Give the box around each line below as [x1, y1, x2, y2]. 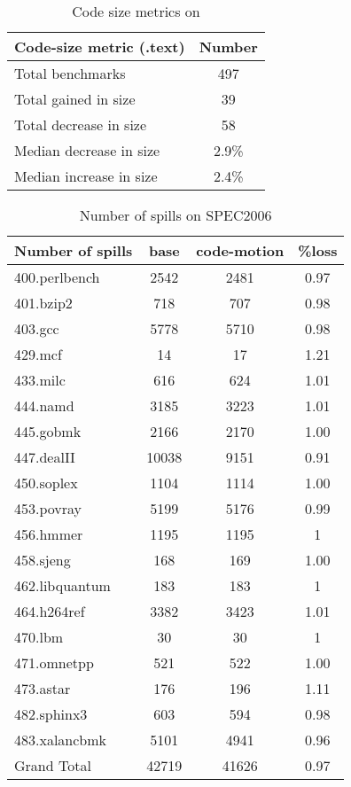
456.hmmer [14, 524, 83, 544]
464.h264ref [14, 601, 85, 621]
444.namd [14, 395, 74, 416]
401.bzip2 [14, 292, 73, 313]
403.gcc [14, 318, 59, 339]
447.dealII [14, 447, 75, 467]
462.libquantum [14, 575, 111, 596]
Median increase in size [14, 166, 158, 186]
